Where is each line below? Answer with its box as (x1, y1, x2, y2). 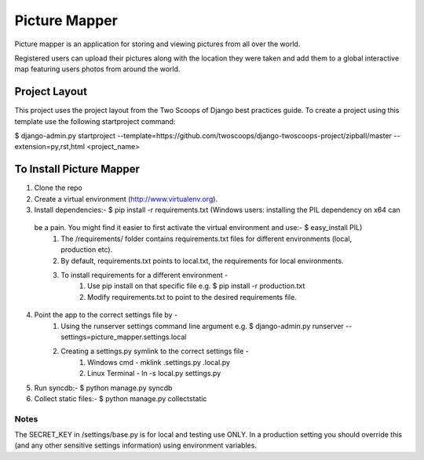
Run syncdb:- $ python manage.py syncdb (34, 383, 173, 392)
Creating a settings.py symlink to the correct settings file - (60, 346, 249, 356)
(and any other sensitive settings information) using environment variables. (14, 440, 257, 451)
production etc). (60, 245, 113, 254)
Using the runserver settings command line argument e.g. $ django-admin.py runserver (60, 321, 345, 330)
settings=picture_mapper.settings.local (60, 332, 187, 341)
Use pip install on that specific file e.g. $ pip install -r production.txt (87, 281, 305, 290)
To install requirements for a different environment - (60, 271, 228, 280)
